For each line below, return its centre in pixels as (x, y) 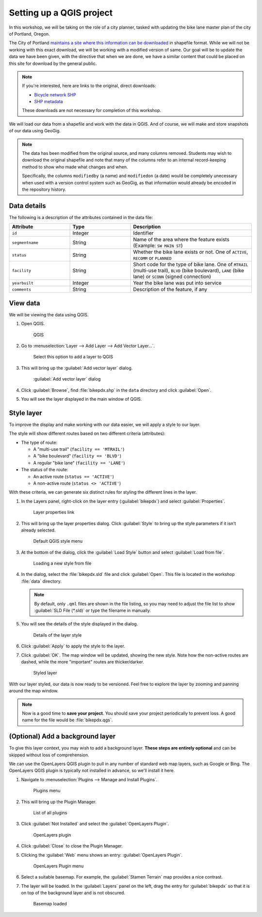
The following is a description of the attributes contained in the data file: (81, 217)
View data (25, 303)
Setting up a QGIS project (61, 13)
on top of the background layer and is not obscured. (73, 893)
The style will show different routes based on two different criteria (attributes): (87, 434)
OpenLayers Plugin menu (58, 866)
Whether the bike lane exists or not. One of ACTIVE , (191, 252)
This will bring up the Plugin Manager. (59, 802)
